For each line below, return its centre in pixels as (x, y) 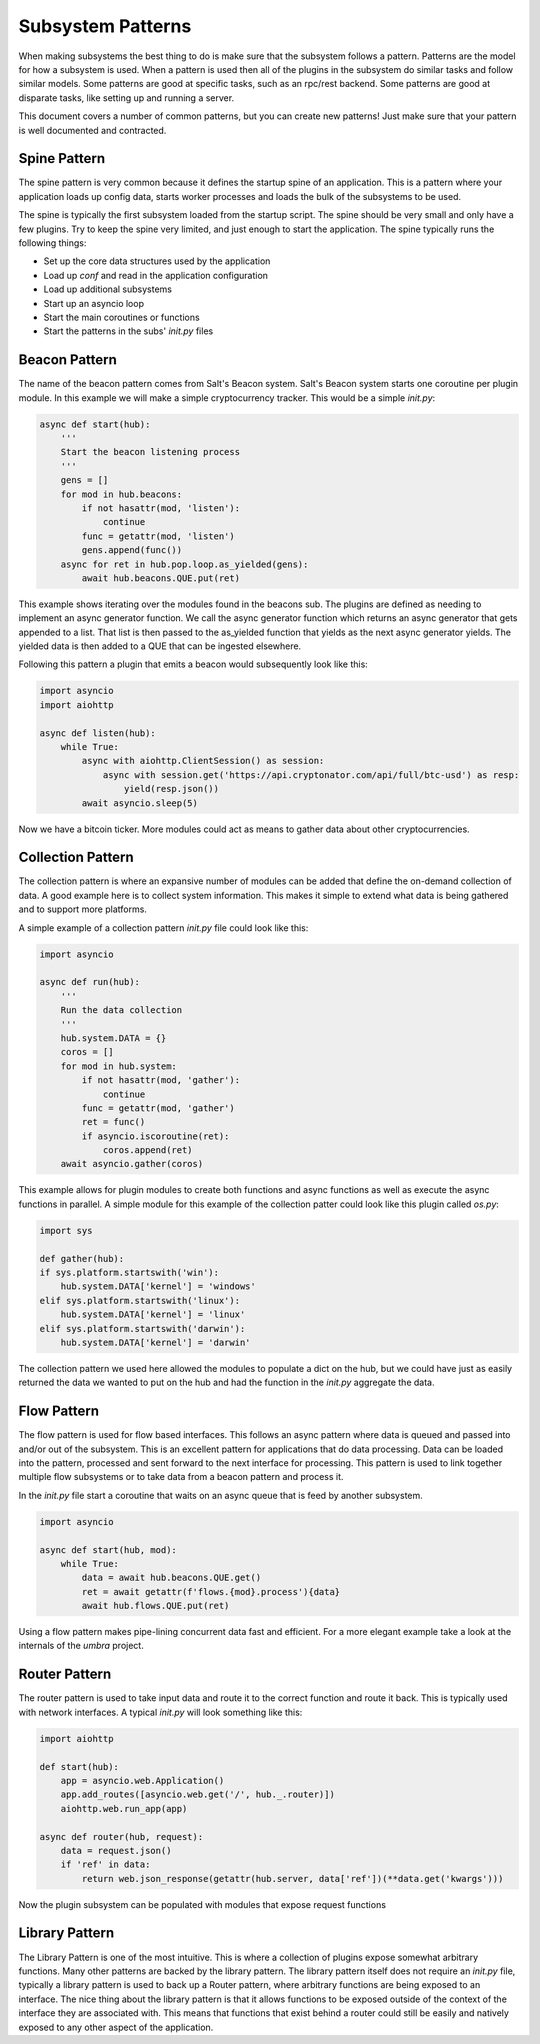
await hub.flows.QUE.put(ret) (155, 1606)
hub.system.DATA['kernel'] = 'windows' (158, 1286)
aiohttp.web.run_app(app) (124, 1808)
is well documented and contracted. (92, 130)
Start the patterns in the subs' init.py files (128, 331)
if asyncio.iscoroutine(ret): (155, 1136)
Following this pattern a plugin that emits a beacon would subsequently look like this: (193, 664)
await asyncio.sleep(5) (140, 803)
